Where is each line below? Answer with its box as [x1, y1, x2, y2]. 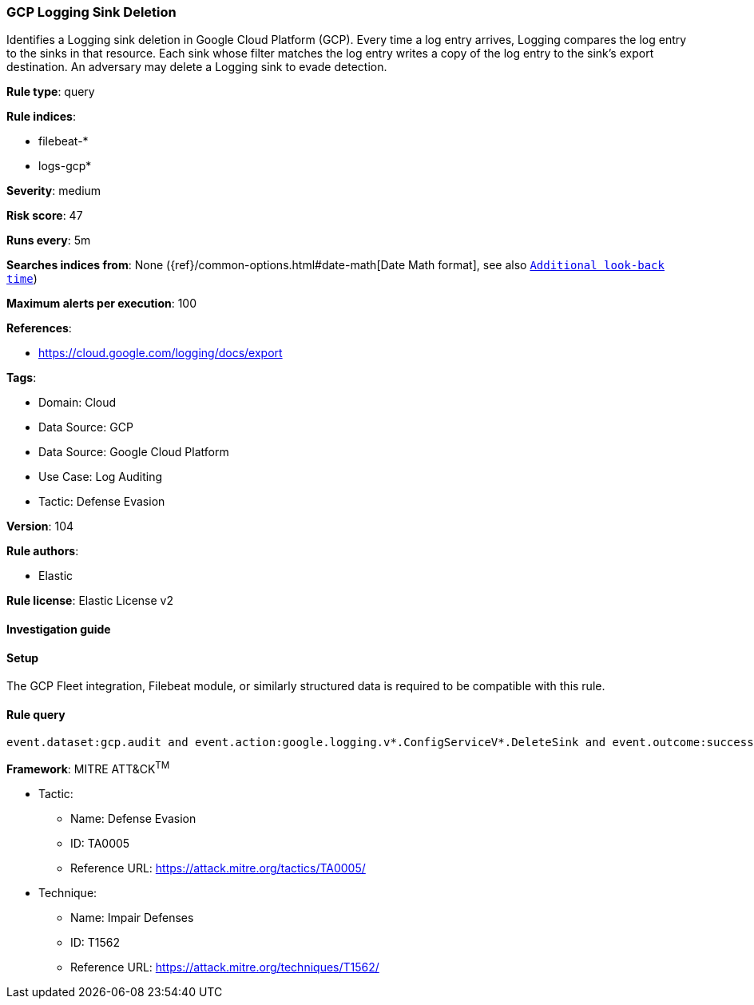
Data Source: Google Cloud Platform [38, 445, 229, 459]
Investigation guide [6, 622, 111, 636]
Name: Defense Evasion [70, 812, 196, 826]
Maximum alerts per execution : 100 [6, 296, 197, 311]
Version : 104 [6, 519, 74, 534]
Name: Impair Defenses [70, 911, 194, 925]
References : [6, 321, 72, 336]
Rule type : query [6, 85, 95, 99]
